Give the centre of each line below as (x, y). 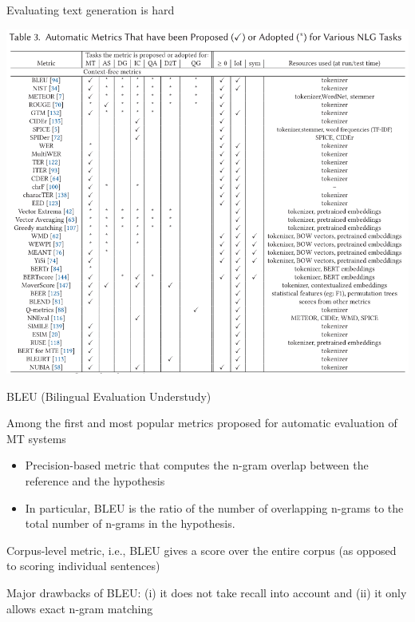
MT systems (36, 438)
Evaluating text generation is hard (91, 10)
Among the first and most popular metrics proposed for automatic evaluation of (202, 423)
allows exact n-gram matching (80, 608)
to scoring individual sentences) (83, 566)
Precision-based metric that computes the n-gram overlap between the (197, 465)
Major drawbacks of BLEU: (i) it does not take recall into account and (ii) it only (207, 593)
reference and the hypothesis (95, 481)
